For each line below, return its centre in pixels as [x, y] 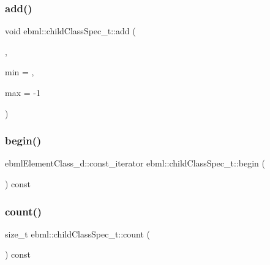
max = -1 [23, 92]
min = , [20, 72]
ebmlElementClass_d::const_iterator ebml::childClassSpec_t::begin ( [135, 163]
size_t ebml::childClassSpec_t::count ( [78, 233]
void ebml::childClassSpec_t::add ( [70, 31]
